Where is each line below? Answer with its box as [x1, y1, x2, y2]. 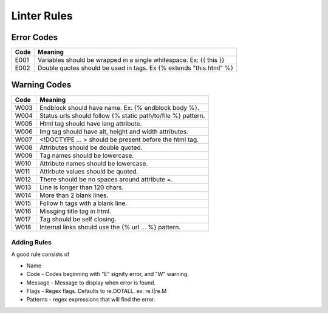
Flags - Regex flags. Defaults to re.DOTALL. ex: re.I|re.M [26, 287, 167, 294]
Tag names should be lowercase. [39, 151, 134, 160]
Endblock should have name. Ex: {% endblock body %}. [39, 103, 200, 112]
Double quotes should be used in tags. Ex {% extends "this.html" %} [37, 64, 234, 72]
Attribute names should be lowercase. [39, 159, 148, 167]
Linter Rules [11, 9, 73, 22]
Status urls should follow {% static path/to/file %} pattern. [39, 111, 205, 119]
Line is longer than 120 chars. [39, 183, 124, 191]
